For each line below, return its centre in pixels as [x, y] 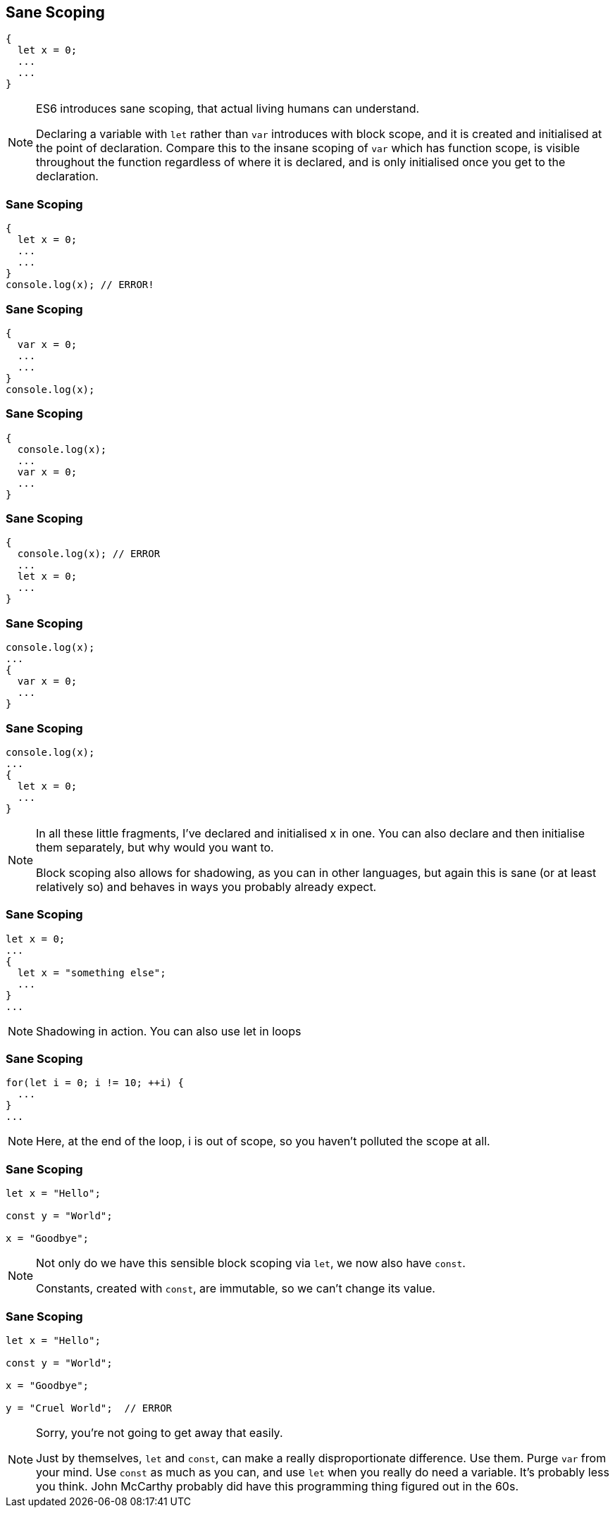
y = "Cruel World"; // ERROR [89, 1408]
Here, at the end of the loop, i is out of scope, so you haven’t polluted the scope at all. [263, 1141]
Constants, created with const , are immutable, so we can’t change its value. [236, 1289]
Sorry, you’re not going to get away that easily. [160, 1432]
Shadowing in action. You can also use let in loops [169, 1031]
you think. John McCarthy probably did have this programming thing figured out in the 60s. [278, 1486]
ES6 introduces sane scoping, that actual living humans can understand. [228, 109]
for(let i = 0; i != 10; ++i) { [95, 1083]
